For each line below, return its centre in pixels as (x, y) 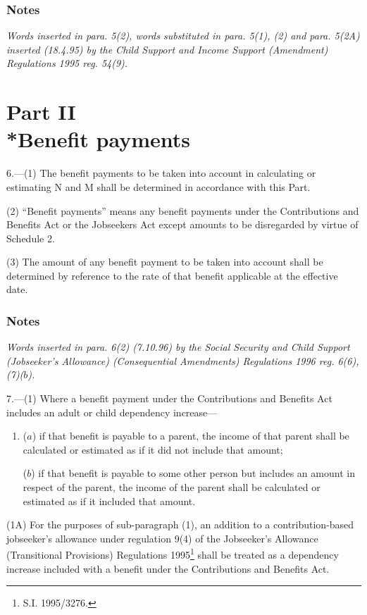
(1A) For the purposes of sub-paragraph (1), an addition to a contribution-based (180, 524)
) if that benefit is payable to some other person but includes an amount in (193, 473)
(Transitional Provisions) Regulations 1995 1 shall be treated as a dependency (173, 554)
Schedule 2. (31, 238)
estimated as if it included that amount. (109, 501)
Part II (41, 112)
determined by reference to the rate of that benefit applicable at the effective (172, 275)
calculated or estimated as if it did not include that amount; (153, 449)
